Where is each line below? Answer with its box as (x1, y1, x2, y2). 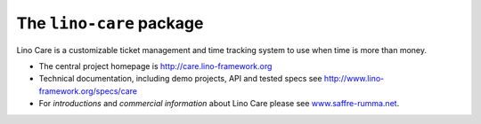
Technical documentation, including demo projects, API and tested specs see (38, 74, 322, 84)
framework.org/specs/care (38, 85, 138, 97)
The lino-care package (16, 13, 204, 33)
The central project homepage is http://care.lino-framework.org (38, 60, 273, 71)
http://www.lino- (323, 74, 385, 84)
